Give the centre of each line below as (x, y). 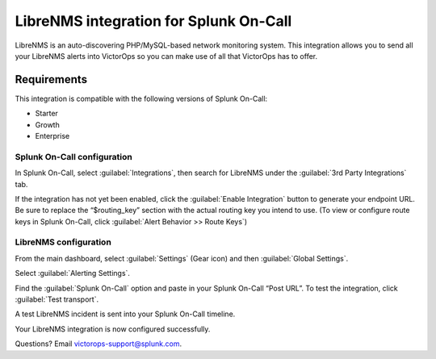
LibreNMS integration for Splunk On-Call (153, 21)
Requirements (51, 79)
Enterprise (52, 136)
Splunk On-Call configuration (73, 157)
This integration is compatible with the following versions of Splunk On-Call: (141, 98)
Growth (47, 124)
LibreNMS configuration (63, 242)
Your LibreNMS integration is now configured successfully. (113, 329)
